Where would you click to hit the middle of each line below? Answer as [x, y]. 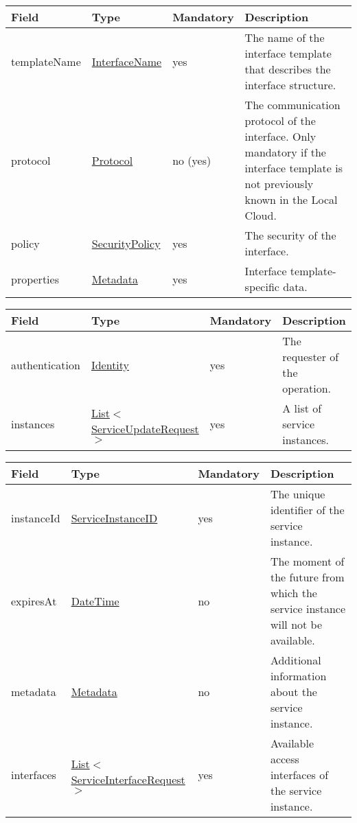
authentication [46, 364]
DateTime [95, 601]
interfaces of [299, 775]
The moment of [307, 561]
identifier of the [307, 510]
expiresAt [34, 601]
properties [35, 279]
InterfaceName [127, 61]
